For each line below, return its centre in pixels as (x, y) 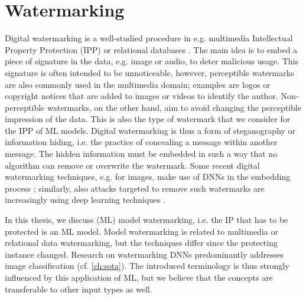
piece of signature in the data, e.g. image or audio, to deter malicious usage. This (152, 61)
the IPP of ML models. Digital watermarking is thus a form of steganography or (150, 130)
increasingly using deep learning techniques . (85, 200)
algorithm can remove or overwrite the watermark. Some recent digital (132, 165)
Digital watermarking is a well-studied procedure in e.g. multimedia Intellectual (149, 38)
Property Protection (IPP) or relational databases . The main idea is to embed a (151, 49)
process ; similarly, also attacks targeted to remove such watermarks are (135, 188)
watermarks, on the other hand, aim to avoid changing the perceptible (174, 107)
